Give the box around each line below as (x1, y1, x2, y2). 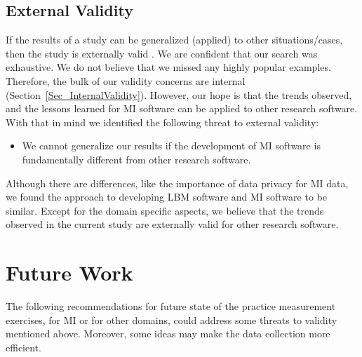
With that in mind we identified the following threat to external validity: (6, 114, 319, 129)
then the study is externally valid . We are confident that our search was (6, 46, 318, 60)
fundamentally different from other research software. (22, 151, 251, 166)
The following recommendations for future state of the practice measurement (6, 299, 336, 314)
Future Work (6, 258, 133, 287)
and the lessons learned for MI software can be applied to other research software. (6, 101, 358, 116)
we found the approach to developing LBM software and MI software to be (6, 189, 327, 204)
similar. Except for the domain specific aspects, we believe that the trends (6, 203, 324, 217)
